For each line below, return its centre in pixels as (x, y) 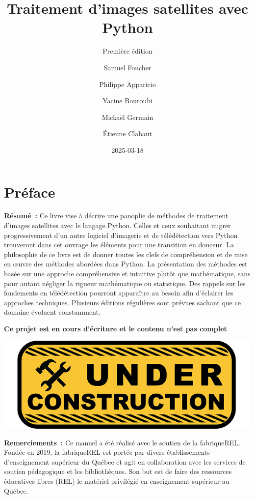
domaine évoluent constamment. (52, 312)
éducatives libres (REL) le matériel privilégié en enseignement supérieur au (117, 481)
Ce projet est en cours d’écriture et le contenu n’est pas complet (115, 328)
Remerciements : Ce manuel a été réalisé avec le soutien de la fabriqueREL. (122, 442)
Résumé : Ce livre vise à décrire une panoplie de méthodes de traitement (116, 216)
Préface (30, 192)
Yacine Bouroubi (127, 101)
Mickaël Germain (127, 117)
